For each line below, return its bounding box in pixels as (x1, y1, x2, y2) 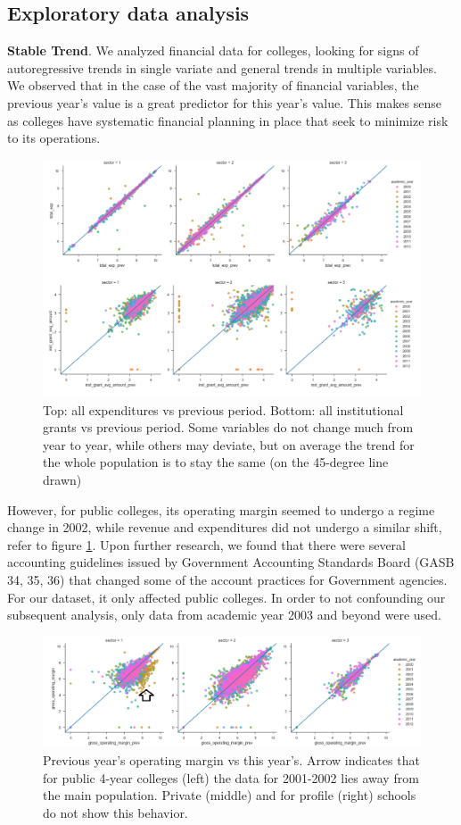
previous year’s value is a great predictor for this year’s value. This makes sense (7, 93, 442, 112)
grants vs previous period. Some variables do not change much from (43, 418, 414, 437)
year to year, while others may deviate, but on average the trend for (43, 435, 415, 454)
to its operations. (7, 129, 101, 147)
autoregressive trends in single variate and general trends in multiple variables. (7, 58, 437, 77)
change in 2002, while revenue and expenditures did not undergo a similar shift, (7, 518, 442, 537)
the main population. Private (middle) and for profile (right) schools (43, 786, 416, 804)
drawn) (43, 470, 82, 488)
